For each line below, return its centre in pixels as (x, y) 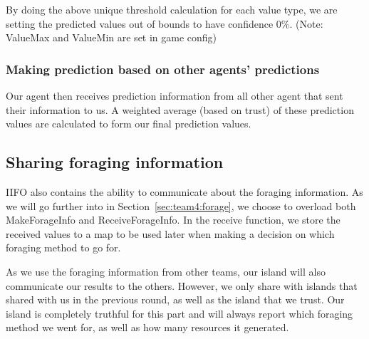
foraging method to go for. (63, 247)
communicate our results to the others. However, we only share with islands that (182, 285)
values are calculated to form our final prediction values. (129, 124)
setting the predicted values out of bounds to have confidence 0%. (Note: (165, 23)
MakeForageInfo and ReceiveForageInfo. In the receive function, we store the (173, 220)
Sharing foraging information (115, 162)
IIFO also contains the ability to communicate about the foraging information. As (184, 191)
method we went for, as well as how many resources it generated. (147, 327)
